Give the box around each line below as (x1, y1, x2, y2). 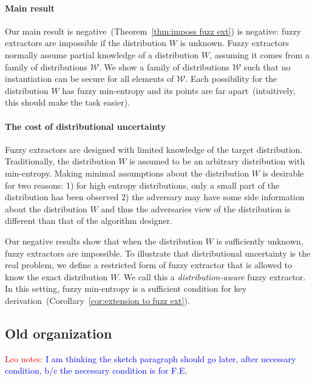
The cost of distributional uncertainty (5, 120, 166, 132)
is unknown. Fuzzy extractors (180, 36, 289, 49)
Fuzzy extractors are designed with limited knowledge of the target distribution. (5, 143, 303, 155)
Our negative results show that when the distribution (5, 234, 203, 247)
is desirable (262, 166, 304, 179)
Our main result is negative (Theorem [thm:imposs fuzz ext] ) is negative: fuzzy (5, 24, 301, 37)
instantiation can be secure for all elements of (5, 72, 174, 85)
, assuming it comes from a (209, 48, 310, 61)
